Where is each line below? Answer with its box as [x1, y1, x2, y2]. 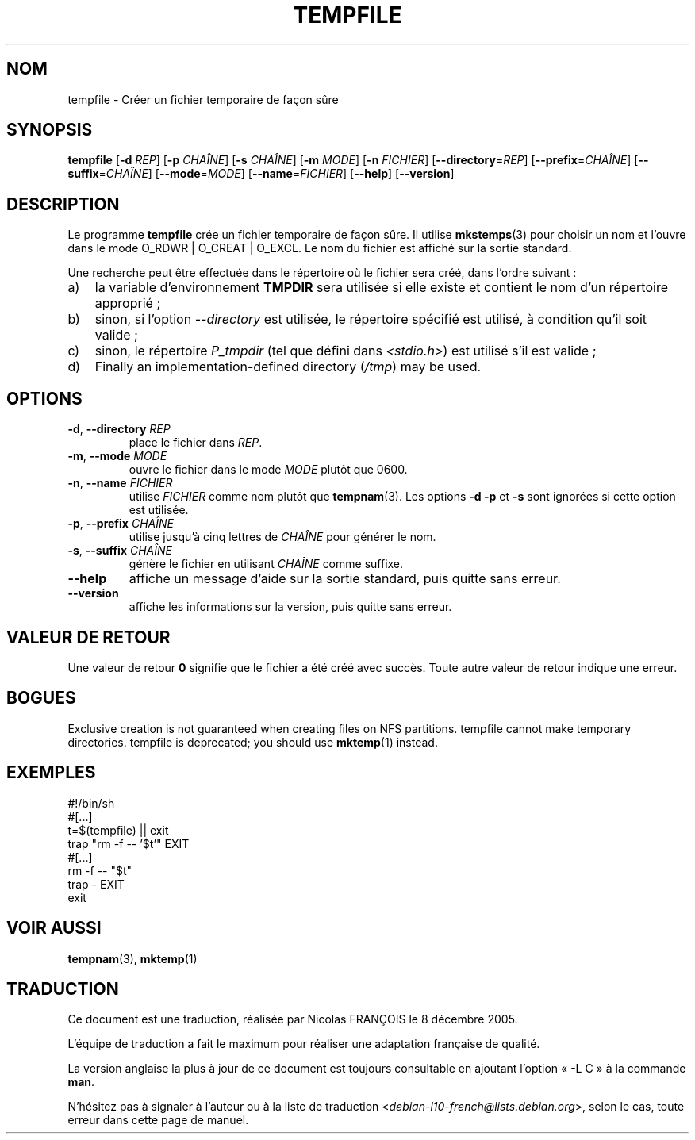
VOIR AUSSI [6, 918, 102, 938]
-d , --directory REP [67, 422, 171, 436]
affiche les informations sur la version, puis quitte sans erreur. [129, 600, 452, 614]
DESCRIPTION [6, 194, 120, 214]
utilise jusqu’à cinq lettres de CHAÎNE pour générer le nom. [129, 530, 436, 544]
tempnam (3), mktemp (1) [67, 951, 198, 965]
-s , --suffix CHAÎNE [67, 543, 172, 558]
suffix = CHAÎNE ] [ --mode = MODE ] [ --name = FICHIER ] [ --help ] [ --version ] [67, 167, 455, 181]
